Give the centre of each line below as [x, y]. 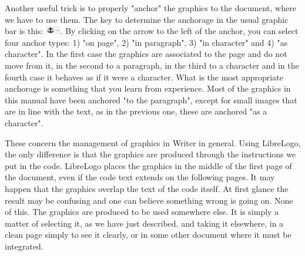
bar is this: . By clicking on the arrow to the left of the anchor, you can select [152, 31]
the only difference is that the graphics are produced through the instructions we [150, 154]
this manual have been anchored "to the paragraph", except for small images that [151, 100]
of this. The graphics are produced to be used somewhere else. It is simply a [142, 212]
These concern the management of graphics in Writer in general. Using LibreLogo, [153, 142]
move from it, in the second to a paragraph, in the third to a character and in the [152, 65]
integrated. [24, 246]
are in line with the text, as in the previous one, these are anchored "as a [136, 111]
